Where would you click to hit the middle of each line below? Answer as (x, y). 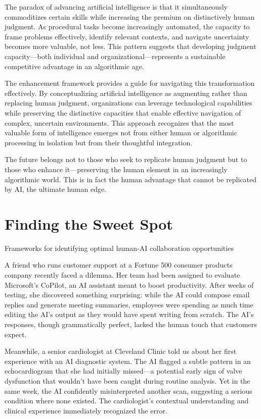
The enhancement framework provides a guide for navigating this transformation (130, 83)
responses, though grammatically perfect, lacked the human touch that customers (131, 324)
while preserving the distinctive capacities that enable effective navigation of (123, 112)
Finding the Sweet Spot (89, 223)
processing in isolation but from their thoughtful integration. (99, 142)
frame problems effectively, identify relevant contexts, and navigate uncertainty (127, 36)
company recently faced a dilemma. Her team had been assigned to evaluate (122, 275)
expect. (16, 334)
